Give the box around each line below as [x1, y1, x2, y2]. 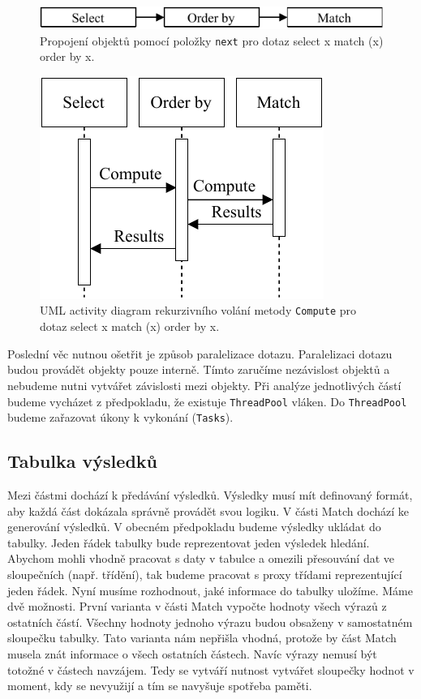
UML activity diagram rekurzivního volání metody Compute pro [40, 302, 357, 319]
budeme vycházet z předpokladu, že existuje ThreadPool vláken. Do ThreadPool [7, 392, 407, 410]
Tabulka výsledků [7, 448, 157, 474]
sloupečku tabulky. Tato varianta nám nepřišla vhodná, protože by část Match [7, 629, 397, 646]
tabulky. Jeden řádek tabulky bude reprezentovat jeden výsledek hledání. [7, 534, 370, 551]
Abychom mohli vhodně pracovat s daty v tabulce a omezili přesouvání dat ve [7, 550, 394, 567]
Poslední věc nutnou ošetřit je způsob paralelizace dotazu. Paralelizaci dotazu [7, 345, 393, 362]
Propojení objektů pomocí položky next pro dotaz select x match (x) [40, 32, 384, 49]
